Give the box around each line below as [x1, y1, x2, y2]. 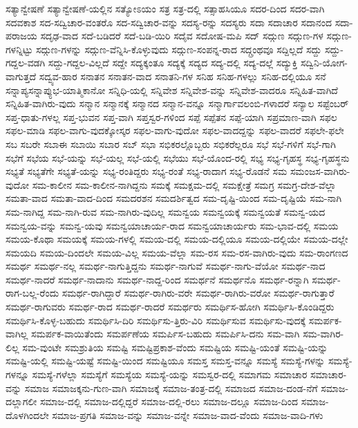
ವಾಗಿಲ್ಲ [6, 326, 28, 341]
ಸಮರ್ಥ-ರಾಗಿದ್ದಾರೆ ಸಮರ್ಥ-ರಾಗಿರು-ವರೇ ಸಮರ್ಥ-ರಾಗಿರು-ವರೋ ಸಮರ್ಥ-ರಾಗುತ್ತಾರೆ [62, 286, 335, 300]
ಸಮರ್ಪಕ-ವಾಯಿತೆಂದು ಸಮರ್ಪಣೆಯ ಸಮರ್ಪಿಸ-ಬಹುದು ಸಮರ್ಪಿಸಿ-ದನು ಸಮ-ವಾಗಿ [30, 326, 300, 341]
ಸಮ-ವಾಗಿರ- [303, 326, 344, 341]
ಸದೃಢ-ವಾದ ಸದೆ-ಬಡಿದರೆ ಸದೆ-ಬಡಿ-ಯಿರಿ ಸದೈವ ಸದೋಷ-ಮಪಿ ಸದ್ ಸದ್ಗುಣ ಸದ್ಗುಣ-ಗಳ [40, 28, 323, 43]
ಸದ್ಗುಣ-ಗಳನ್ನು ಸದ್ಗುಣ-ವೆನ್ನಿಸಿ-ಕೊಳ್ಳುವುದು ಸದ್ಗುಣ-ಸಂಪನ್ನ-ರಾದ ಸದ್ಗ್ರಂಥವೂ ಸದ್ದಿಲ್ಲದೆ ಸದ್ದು [36, 41, 322, 56]
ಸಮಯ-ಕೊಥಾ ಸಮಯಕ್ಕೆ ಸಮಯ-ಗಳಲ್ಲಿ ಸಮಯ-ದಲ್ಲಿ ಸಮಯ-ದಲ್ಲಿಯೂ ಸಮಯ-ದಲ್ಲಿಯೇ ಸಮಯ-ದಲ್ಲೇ [6, 232, 348, 246]
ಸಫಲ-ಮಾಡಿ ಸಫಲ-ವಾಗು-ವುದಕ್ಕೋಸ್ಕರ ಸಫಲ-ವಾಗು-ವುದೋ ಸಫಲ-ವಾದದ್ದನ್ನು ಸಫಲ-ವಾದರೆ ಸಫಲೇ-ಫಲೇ [6, 123, 344, 138]
